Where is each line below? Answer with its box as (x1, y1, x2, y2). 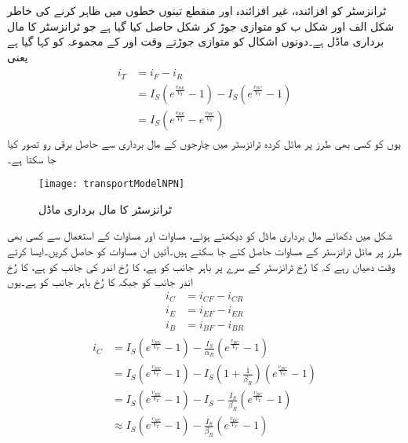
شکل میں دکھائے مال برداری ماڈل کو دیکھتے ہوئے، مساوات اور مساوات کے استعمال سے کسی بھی (7, 227, 392, 243)
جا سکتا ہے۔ (7, 150, 56, 167)
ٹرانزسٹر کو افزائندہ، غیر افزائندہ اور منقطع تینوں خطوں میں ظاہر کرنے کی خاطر (7, 2, 387, 18)
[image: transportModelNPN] (38, 178, 185, 190)
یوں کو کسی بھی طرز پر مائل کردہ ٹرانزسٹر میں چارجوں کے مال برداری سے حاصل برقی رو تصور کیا (7, 134, 401, 151)
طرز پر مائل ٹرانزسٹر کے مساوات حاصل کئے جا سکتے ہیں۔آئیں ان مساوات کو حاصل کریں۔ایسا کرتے (7, 242, 403, 258)
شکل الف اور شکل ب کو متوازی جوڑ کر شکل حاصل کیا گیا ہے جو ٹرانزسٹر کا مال (7, 17, 395, 34)
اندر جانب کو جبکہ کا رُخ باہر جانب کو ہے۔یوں (7, 273, 193, 290)
